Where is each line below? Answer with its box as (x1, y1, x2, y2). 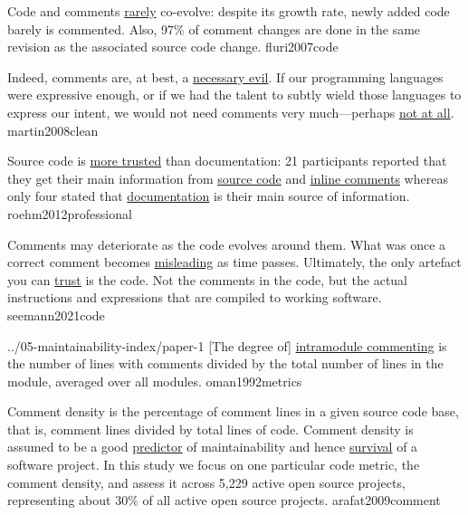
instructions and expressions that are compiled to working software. (7, 288, 382, 307)
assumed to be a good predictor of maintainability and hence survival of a (7, 437, 418, 456)
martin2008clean (7, 120, 99, 139)
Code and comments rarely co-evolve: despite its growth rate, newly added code (7, 2, 450, 20)
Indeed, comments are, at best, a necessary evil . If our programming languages (7, 67, 444, 86)
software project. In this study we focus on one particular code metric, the (7, 455, 420, 474)
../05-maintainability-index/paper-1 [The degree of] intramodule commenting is (7, 336, 447, 355)
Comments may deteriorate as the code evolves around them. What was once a (7, 234, 446, 253)
